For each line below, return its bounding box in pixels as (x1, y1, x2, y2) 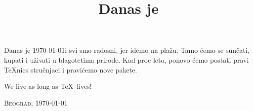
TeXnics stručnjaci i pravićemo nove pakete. (4, 64, 137, 74)
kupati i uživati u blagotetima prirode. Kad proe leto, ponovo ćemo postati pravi (4, 54, 249, 65)
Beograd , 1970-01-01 (4, 97, 68, 108)
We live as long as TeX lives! (4, 81, 92, 91)
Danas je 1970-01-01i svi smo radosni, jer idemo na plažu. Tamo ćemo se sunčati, (4, 45, 250, 55)
